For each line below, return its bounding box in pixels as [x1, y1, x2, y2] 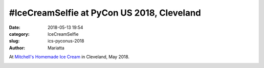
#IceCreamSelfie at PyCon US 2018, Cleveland [9, 7, 201, 18]
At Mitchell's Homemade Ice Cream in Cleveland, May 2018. [9, 54, 130, 60]
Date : [9, 24, 21, 30]
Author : [9, 45, 25, 51]
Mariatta [47, 45, 65, 51]
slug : [9, 38, 20, 44]
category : [9, 31, 30, 37]
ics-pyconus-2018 [47, 38, 85, 44]
